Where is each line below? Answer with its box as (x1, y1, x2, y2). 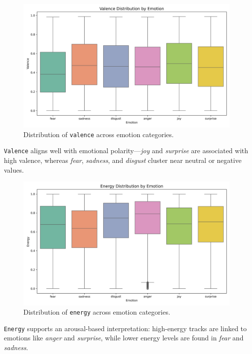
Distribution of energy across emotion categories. (23, 307, 170, 317)
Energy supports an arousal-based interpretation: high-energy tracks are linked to (4, 323, 247, 333)
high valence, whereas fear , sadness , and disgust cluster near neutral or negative (4, 155, 242, 165)
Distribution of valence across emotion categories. (23, 129, 174, 139)
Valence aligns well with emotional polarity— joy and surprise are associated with (4, 145, 249, 156)
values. (4, 164, 24, 175)
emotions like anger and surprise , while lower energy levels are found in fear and (4, 333, 244, 343)
